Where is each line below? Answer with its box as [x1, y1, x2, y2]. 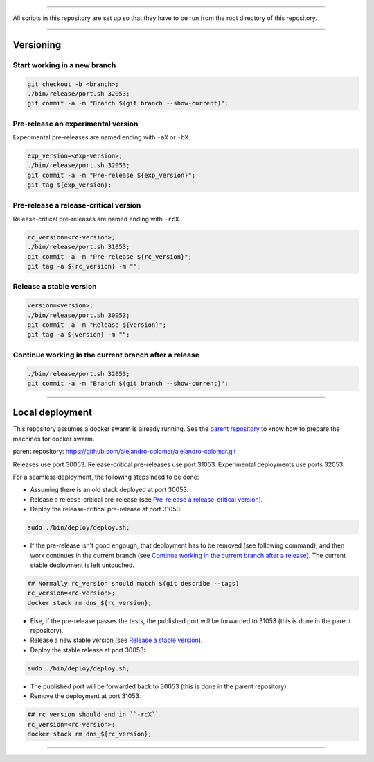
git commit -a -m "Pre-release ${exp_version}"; [27, 171, 196, 179]
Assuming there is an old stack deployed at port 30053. [30, 486, 189, 494]
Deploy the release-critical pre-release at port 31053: [30, 505, 182, 514]
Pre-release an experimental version [12, 119, 139, 128]
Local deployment [12, 407, 93, 418]
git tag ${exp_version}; [27, 181, 112, 189]
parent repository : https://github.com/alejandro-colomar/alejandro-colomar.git [12, 448, 236, 456]
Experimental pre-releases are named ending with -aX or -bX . [12, 133, 190, 142]
